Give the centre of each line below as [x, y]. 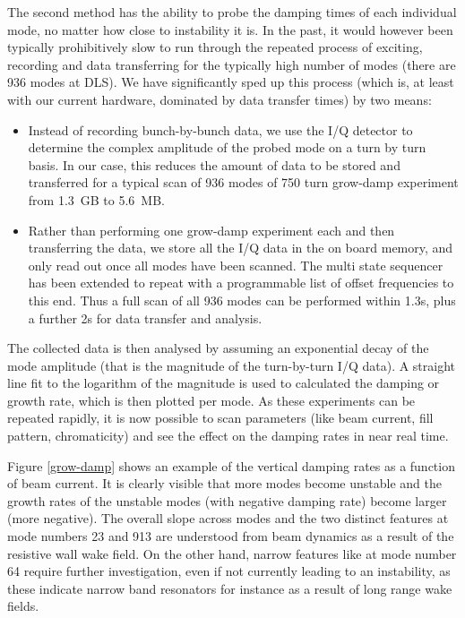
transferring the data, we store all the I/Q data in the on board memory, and [241, 248]
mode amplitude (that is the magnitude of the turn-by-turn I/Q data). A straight [232, 365]
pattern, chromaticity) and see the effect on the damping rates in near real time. [228, 436]
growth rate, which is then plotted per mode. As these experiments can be [211, 400]
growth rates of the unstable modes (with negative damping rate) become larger [227, 500]
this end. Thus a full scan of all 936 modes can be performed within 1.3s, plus [242, 300]
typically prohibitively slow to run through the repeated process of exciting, [215, 47]
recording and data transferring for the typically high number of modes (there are [232, 64]
